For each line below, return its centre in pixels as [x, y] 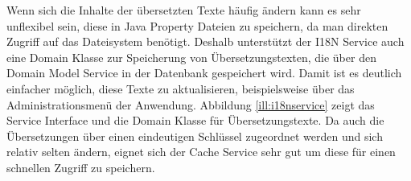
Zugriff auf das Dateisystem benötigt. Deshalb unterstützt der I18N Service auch [205, 41]
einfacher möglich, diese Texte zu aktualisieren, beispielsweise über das [181, 88]
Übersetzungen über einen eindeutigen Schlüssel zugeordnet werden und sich [195, 136]
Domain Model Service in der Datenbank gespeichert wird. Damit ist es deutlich [204, 73]
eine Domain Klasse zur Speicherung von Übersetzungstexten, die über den [191, 57]
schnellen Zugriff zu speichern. [81, 167]
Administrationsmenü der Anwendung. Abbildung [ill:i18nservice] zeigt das [191, 104]
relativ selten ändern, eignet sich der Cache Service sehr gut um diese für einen [201, 152]
